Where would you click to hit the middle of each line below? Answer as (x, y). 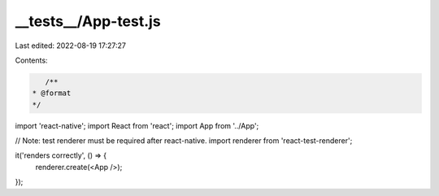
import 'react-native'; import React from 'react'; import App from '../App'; (137, 125)
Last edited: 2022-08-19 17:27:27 (70, 46)
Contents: (31, 60)
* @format (52, 93)
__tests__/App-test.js (88, 21)
